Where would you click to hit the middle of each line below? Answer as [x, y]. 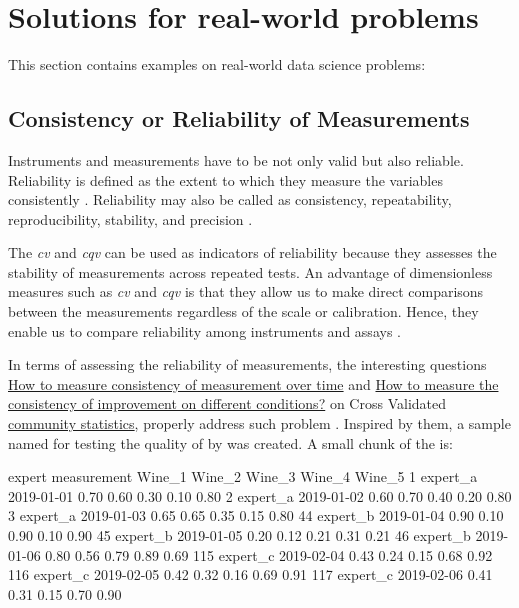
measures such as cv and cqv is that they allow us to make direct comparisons [246, 291]
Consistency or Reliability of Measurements [239, 118]
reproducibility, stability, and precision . [130, 218]
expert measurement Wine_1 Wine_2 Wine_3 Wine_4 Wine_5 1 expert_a [243, 476]
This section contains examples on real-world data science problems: [217, 64]
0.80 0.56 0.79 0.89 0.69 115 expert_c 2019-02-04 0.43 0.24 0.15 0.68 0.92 [269, 554]
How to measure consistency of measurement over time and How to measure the [253, 383]
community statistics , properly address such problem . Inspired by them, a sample [259, 423]
